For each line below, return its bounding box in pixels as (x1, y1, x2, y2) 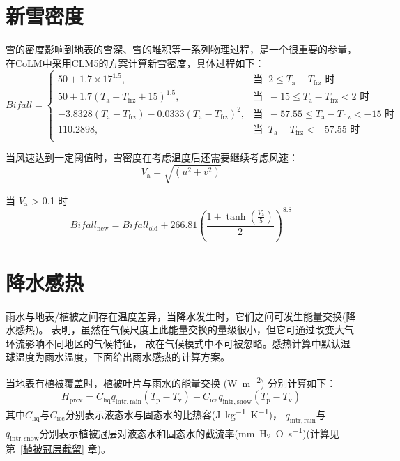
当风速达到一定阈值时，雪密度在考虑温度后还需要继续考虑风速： (6, 150, 298, 165)
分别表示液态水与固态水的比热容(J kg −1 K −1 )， (65, 405, 282, 421)
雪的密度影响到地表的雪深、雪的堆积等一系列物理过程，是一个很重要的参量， (6, 42, 357, 56)
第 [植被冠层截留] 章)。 (6, 441, 111, 455)
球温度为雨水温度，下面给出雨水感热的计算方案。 (6, 349, 230, 364)
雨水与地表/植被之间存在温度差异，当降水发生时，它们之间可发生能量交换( (6, 308, 346, 323)
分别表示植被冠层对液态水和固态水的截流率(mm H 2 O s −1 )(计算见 (39, 423, 339, 441)
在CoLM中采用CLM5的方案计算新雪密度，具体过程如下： (6, 55, 265, 70)
